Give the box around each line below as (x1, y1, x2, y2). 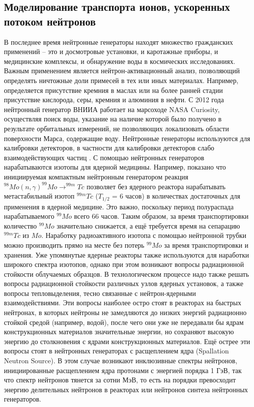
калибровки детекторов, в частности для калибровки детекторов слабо (4, 143, 214, 153)
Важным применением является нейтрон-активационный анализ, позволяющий (4, 65, 240, 76)
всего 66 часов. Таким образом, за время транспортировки (74, 211, 249, 221)
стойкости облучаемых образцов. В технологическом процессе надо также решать (4, 268, 249, 279)
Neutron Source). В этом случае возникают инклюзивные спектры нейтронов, (4, 355, 237, 366)
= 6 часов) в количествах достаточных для (112, 191, 240, 201)
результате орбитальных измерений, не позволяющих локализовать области (4, 123, 229, 133)
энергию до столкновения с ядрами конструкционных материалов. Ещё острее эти (4, 336, 251, 346)
